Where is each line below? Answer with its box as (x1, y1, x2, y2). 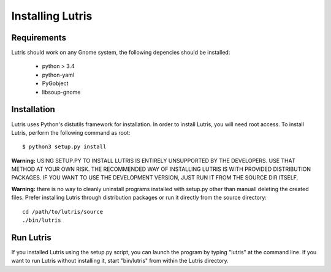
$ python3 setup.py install (22, 143, 107, 150)
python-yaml (42, 71, 75, 78)
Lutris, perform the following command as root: (11, 129, 131, 136)
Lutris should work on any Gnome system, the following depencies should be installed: (11, 49, 230, 56)
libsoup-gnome (42, 88, 81, 96)
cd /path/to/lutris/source (22, 208, 104, 215)
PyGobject (42, 80, 69, 87)
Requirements (11, 32, 67, 43)
